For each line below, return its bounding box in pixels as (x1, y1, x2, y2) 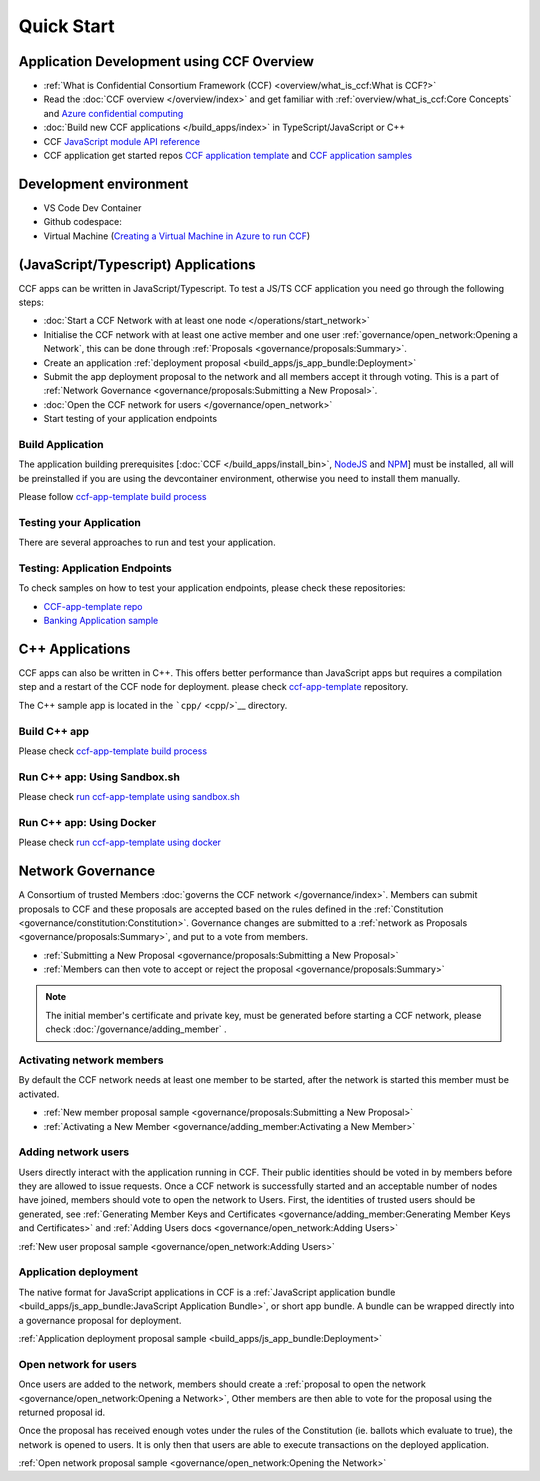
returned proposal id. (18, 1406, 106, 1418)
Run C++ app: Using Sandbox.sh (18, 770, 180, 784)
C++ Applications (18, 640, 131, 657)
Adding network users (18, 1145, 130, 1159)
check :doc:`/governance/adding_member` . (45, 1023, 227, 1035)
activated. (18, 1088, 60, 1100)
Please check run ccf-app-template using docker (18, 836, 222, 849)
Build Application (18, 437, 104, 451)
